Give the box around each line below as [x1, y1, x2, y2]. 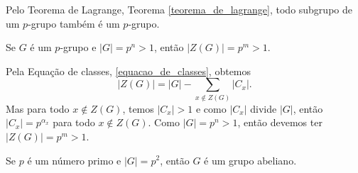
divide [250, 101, 277, 116]
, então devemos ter [237, 115, 322, 130]
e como [195, 101, 227, 116]
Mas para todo [6, 101, 70, 116]
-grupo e [60, 40, 97, 55]
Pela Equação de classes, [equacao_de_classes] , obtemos [6, 63, 251, 78]
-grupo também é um [28, 16, 120, 30]
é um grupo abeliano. [204, 152, 297, 167]
